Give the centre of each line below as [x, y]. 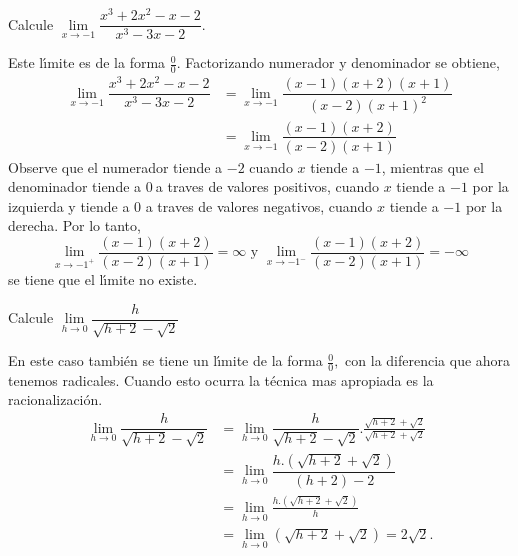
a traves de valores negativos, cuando [259, 205]
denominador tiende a [75, 186]
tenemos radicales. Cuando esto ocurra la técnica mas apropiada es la [221, 379]
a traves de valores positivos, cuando [267, 186]
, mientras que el [432, 166]
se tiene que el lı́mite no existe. [103, 279]
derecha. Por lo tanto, [74, 225]
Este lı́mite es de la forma [87, 62]
